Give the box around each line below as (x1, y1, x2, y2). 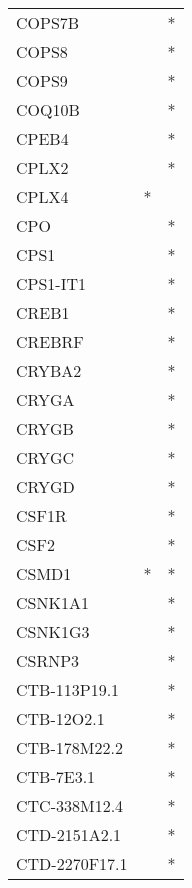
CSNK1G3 (16, 620, 90, 643)
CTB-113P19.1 (16, 678, 120, 701)
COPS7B (16, 11, 80, 34)
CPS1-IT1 (16, 272, 87, 295)
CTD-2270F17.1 (16, 852, 128, 875)
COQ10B (16, 98, 80, 121)
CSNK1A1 (16, 591, 89, 614)
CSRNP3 (16, 649, 80, 672)
